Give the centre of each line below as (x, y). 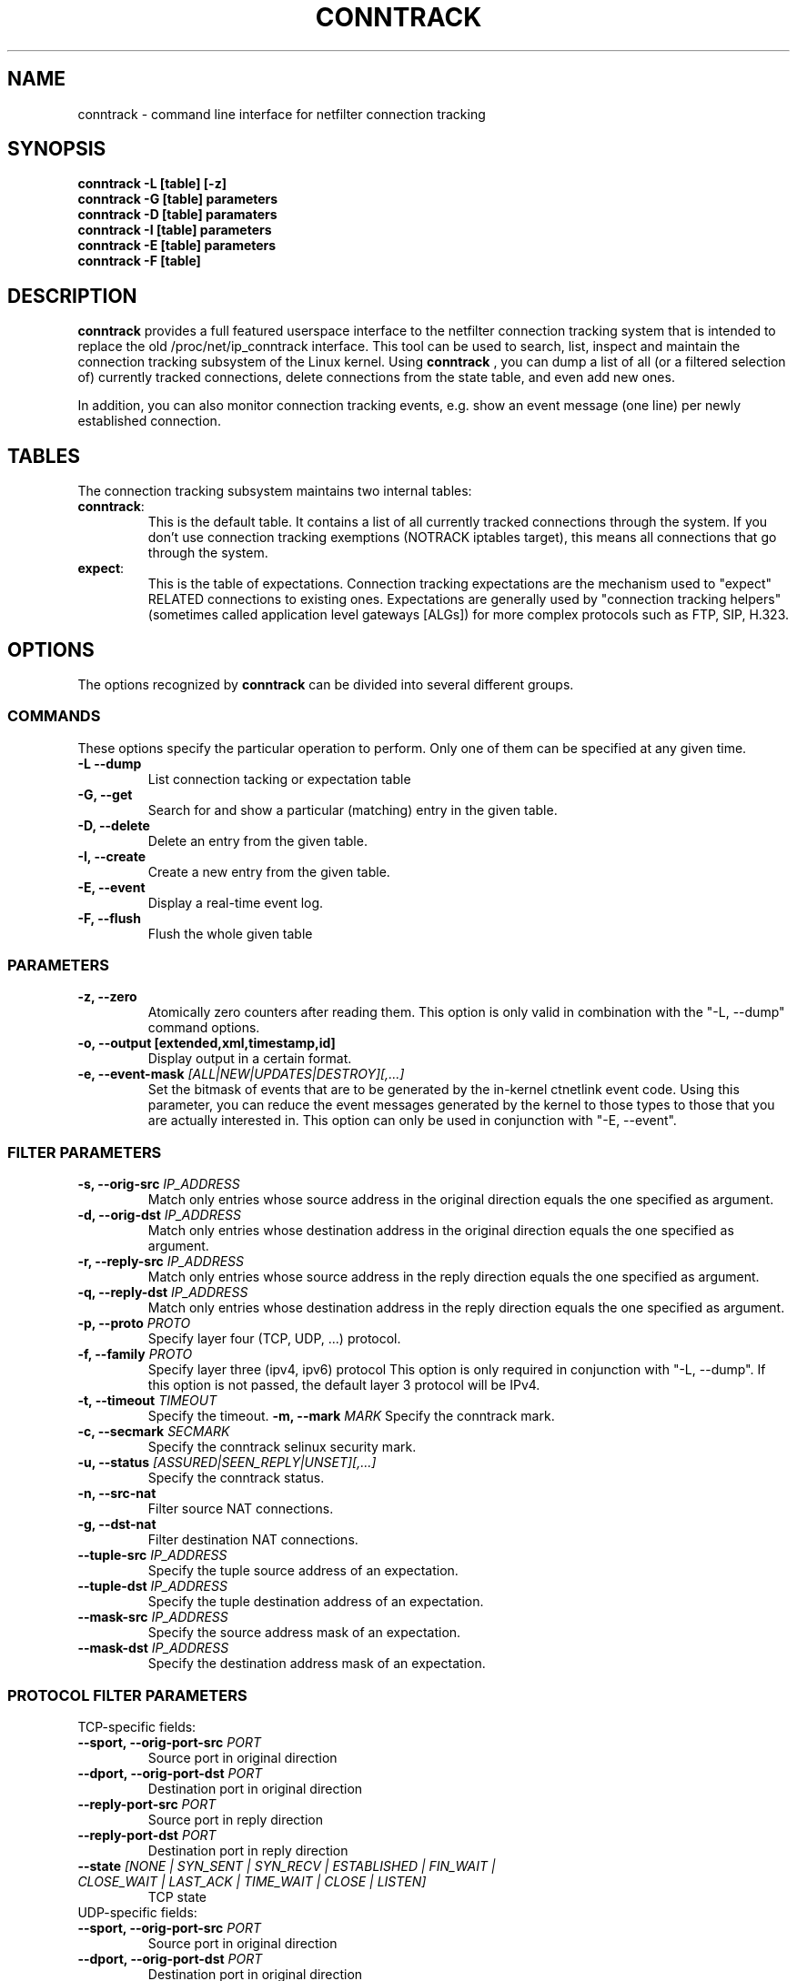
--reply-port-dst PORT (147, 1835)
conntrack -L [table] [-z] (152, 184)
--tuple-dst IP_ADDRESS (152, 1586)
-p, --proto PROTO (134, 1323)
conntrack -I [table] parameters (175, 230)
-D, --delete (114, 825)
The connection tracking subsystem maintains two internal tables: (275, 491)
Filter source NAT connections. (241, 1509)
